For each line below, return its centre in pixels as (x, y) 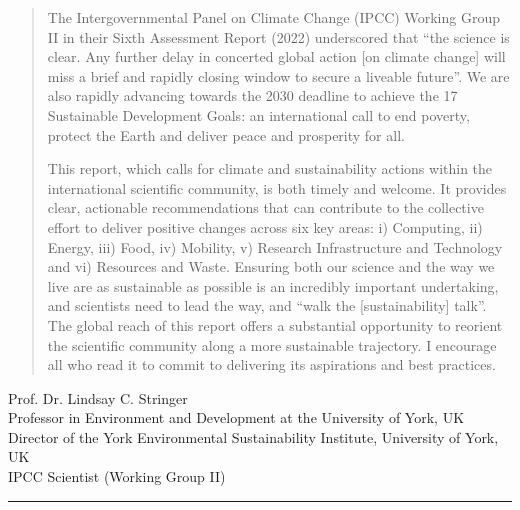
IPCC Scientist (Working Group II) (117, 476)
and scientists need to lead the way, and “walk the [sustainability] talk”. (267, 305)
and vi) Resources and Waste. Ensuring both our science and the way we (271, 266)
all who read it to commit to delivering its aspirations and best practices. (271, 364)
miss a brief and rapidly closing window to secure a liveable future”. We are (278, 75)
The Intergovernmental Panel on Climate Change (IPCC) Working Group (273, 17)
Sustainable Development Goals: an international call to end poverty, (258, 114)
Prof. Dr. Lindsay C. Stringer (98, 397)
